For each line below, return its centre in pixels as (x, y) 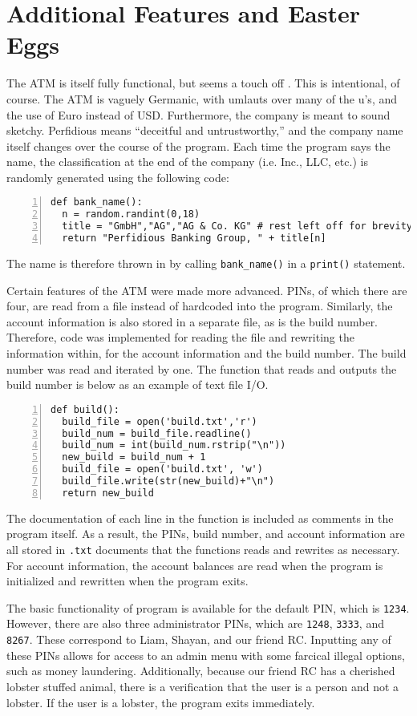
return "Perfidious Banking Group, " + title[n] (194, 239)
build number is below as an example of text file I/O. (138, 384)
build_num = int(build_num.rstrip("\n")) (174, 445)
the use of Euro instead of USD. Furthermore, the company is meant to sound (198, 114)
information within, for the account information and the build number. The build (206, 353)
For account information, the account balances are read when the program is (195, 565)
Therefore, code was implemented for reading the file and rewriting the (180, 337)
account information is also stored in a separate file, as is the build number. (192, 321)
